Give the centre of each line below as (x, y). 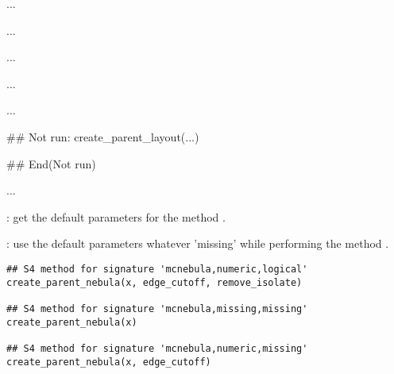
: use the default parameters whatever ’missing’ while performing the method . (198, 243)
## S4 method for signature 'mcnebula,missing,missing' (157, 308)
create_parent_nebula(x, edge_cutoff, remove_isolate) (155, 282)
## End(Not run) (51, 163)
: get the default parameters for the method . (116, 216)
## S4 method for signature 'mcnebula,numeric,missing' (157, 348)
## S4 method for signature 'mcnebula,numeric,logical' (157, 269)
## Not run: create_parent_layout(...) (103, 136)
